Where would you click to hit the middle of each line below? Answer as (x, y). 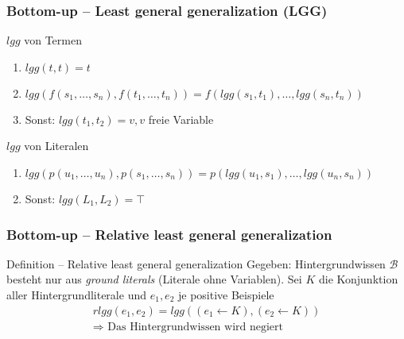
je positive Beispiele (226, 295)
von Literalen (56, 146)
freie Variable (181, 119)
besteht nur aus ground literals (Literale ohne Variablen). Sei (154, 279)
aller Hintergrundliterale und (76, 295)
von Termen (53, 40)
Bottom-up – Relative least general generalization (169, 234)
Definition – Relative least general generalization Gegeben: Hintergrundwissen (196, 263)
